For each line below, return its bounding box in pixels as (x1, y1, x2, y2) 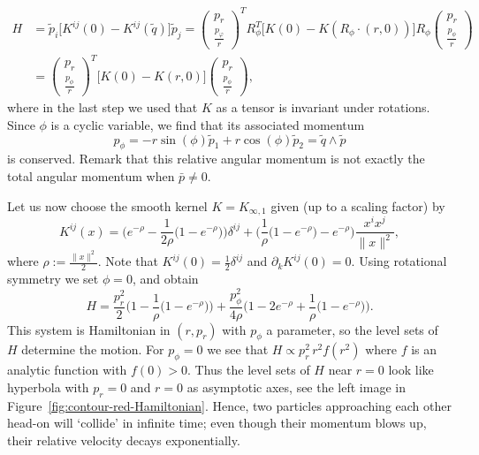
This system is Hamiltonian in (7, 320, 171, 338)
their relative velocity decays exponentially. (7, 430, 240, 449)
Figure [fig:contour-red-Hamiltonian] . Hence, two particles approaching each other (7, 396, 452, 414)
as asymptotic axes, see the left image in (186, 377, 406, 396)
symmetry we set (7, 269, 99, 288)
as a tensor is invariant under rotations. (216, 98, 430, 117)
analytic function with (7, 360, 127, 379)
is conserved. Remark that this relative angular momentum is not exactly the (7, 149, 425, 168)
